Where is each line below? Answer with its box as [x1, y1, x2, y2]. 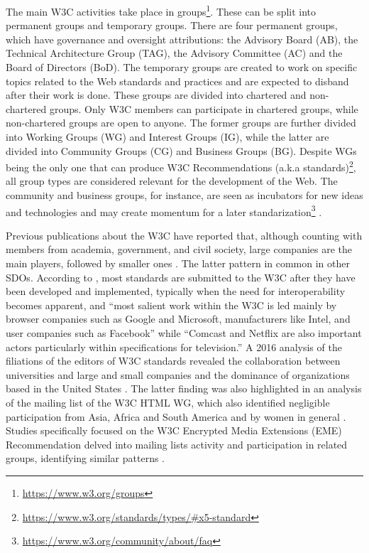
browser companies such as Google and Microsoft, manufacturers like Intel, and [6, 311, 351, 326]
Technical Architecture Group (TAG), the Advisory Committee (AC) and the [6, 45, 343, 60]
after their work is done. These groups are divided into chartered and [6, 87, 307, 102]
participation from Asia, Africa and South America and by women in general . [6, 409, 346, 424]
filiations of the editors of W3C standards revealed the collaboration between [6, 353, 341, 368]
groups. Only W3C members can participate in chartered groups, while [49, 101, 358, 116]
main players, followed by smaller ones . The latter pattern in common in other [6, 256, 350, 271]
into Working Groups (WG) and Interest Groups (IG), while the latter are [6, 129, 329, 144]
